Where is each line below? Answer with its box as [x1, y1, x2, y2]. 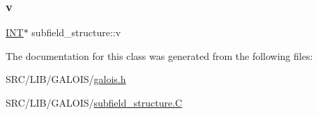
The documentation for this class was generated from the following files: [6, 48, 313, 63]
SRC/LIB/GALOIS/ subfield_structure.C [6, 95, 183, 109]
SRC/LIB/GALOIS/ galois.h [6, 72, 126, 86]
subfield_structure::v [31, 25, 121, 40]
